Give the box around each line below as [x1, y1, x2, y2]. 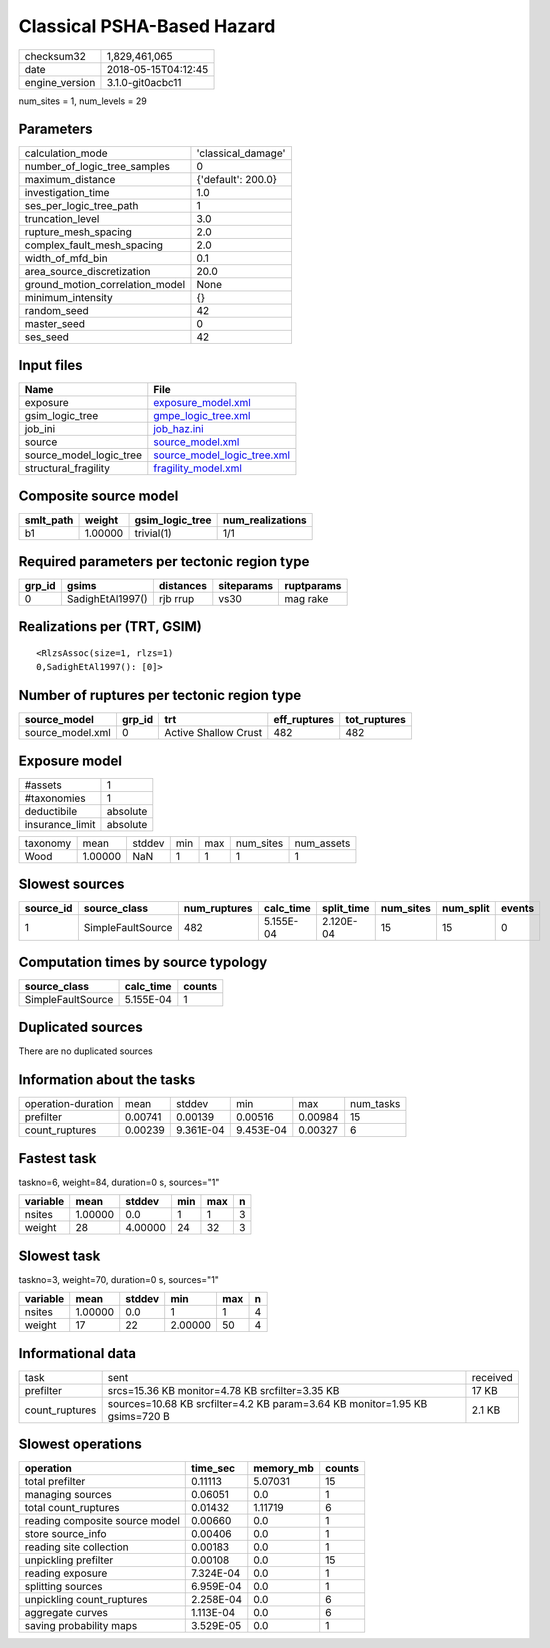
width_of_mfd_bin [24, 251, 109, 265]
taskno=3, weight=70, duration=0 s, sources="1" [18, 1273, 220, 1285]
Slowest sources [18, 876, 125, 893]
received [471, 1370, 514, 1384]
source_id [24, 901, 73, 915]
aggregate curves [24, 1606, 109, 1620]
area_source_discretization [24, 265, 151, 279]
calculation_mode [24, 146, 109, 160]
